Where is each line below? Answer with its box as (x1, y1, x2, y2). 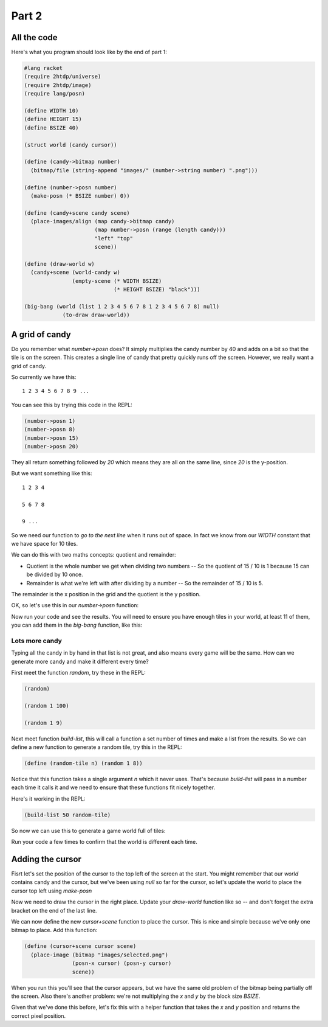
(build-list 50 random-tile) (24, 811, 111, 818)
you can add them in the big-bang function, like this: (11, 621, 143, 629)
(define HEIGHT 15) (24, 116, 82, 123)
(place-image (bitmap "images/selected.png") (30, 951, 168, 958)
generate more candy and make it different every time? (11, 658, 149, 665)
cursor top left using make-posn (11, 887, 92, 894)
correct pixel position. (11, 1012, 66, 1019)
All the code (11, 32, 58, 43)
